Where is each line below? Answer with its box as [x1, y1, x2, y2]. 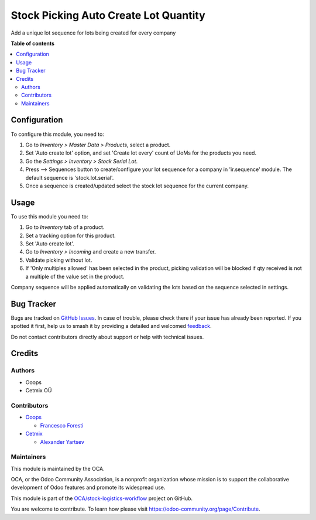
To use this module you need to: [11, 213, 88, 220]
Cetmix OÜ [25, 387, 52, 394]
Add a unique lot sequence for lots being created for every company [11, 29, 176, 36]
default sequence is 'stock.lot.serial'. [25, 174, 114, 181]
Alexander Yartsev [40, 438, 85, 445]
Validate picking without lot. [25, 256, 92, 264]
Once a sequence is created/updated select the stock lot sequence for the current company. [25, 182, 249, 189]
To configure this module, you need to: [11, 131, 105, 138]
